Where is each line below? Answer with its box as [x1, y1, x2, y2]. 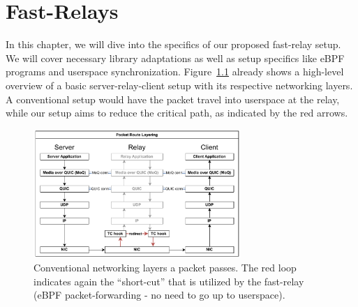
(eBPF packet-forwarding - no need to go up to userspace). [33, 287, 285, 302]
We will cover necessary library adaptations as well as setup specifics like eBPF [6, 50, 345, 65]
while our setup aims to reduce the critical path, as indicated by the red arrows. [6, 105, 348, 120]
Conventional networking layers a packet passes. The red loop [33, 260, 297, 274]
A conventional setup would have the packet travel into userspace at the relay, [6, 91, 340, 106]
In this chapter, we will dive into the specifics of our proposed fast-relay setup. [6, 37, 341, 52]
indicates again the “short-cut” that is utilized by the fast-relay [33, 274, 304, 288]
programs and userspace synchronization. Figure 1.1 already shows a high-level [6, 64, 344, 79]
